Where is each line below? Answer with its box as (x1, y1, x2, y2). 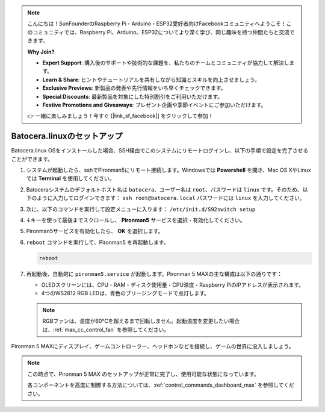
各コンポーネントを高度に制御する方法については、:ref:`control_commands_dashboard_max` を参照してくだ (27, 381, 295, 389)
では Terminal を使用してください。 (26, 175, 115, 182)
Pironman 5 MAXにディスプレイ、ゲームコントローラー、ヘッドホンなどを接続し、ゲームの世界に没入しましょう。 (11, 343, 294, 350)
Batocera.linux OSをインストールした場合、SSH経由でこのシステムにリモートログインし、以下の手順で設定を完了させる (11, 147, 309, 154)
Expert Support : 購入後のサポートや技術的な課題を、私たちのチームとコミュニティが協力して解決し (42, 59, 289, 66)
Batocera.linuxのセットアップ (11, 131, 123, 142)
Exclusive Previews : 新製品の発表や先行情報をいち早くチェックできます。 (42, 84, 226, 92)
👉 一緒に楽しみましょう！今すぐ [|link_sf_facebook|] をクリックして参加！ (27, 112, 214, 120)
